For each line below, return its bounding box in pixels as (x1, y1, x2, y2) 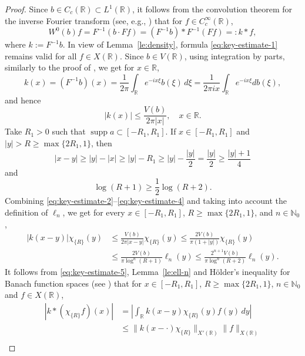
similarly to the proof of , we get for (5, 61, 135, 73)
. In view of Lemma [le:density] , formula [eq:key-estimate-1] (62, 38, 278, 51)
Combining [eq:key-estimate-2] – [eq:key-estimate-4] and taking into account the (5, 194, 287, 207)
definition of (5, 206, 48, 218)
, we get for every (62, 206, 125, 218)
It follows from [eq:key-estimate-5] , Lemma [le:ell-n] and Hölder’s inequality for (5, 266, 290, 278)
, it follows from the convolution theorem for (132, 3, 293, 15)
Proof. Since (5, 3, 48, 15)
